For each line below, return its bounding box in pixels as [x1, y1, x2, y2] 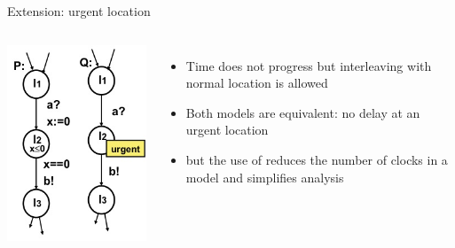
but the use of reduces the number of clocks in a [185, 150, 448, 168]
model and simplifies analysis [185, 167, 344, 186]
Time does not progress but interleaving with [185, 56, 432, 74]
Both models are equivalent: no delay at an [185, 103, 420, 121]
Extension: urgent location [7, 2, 151, 19]
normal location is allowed [185, 74, 328, 92]
